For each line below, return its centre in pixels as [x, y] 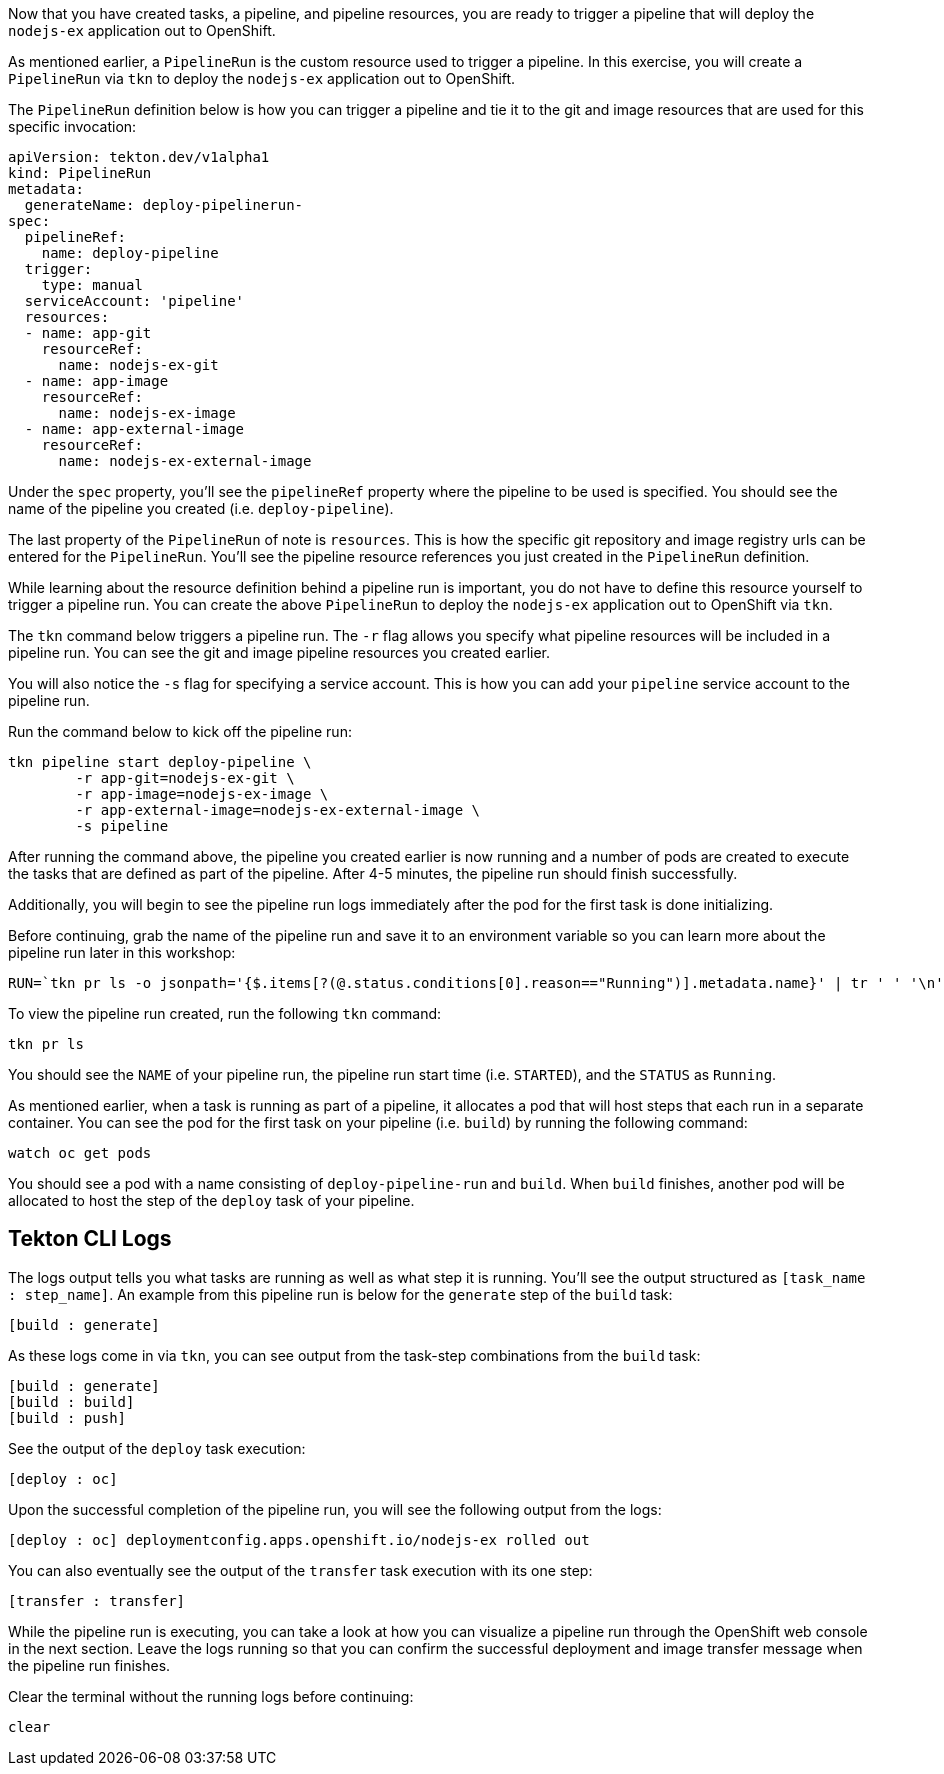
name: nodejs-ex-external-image [185, 461]
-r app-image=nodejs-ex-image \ [202, 794]
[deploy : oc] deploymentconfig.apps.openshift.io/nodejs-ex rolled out [299, 1539]
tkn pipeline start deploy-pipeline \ [160, 762]
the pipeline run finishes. [89, 1665]
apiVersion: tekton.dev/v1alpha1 [139, 157]
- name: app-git [88, 333]
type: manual [92, 285]
